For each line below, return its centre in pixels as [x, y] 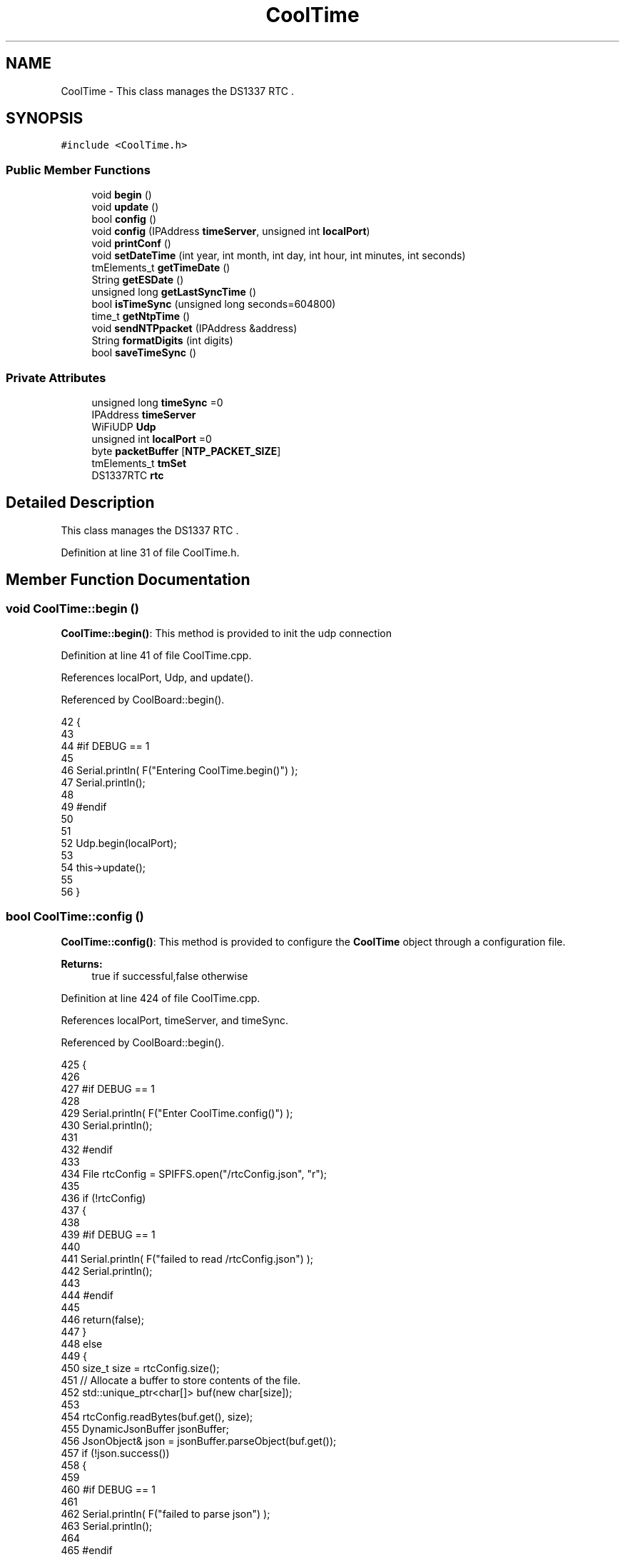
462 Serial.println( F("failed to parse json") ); [166, 1513]
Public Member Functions [78, 170]
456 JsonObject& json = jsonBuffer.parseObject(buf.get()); [199, 1441]
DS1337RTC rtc [128, 475]
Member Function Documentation [128, 580]
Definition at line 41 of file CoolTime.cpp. [156, 655]
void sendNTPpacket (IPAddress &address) [194, 329]
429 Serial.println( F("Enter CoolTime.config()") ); [177, 1113]
